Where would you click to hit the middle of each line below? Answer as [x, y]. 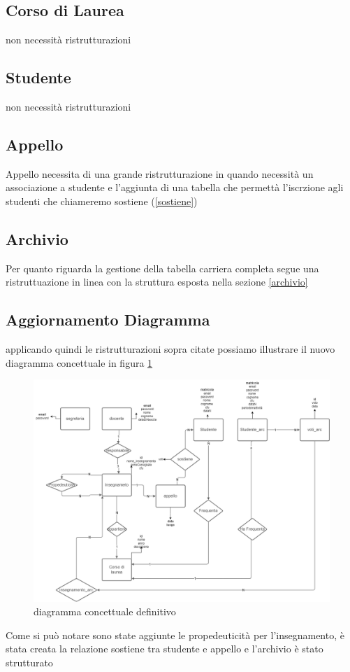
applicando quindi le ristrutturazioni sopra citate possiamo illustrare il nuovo [170, 349]
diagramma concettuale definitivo [105, 611]
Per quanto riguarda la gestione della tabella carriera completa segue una [162, 268]
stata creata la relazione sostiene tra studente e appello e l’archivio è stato [165, 649]
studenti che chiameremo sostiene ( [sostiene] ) [102, 201]
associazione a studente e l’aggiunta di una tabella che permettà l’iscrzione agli [175, 187]
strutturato [29, 662]
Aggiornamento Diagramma [108, 320]
